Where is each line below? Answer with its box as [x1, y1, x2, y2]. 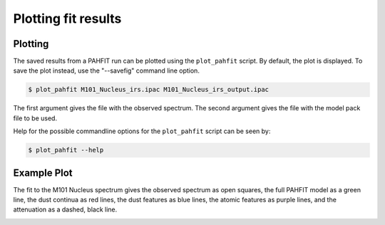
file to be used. [13, 114, 57, 122]
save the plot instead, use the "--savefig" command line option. [13, 66, 200, 75]
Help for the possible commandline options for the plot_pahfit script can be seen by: [13, 127, 271, 135]
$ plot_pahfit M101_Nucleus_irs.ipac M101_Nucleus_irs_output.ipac [28, 85, 269, 94]
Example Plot [13, 167, 73, 179]
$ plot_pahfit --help [28, 146, 104, 155]
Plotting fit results [13, 11, 122, 26]
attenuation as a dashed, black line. [13, 205, 118, 214]
